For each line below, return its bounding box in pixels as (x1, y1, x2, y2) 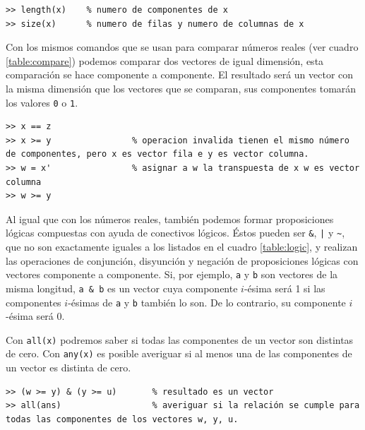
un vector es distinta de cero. (6, 360, 131, 375)
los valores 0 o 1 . (6, 95, 78, 109)
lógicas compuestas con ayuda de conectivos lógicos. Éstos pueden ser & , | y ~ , (6, 225, 345, 240)
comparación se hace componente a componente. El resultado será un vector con (6, 67, 354, 82)
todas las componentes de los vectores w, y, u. (6, 414, 239, 424)
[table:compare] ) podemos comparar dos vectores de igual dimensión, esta (6, 53, 324, 68)
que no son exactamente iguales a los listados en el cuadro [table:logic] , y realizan (6, 239, 358, 254)
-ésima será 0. (6, 309, 65, 323)
